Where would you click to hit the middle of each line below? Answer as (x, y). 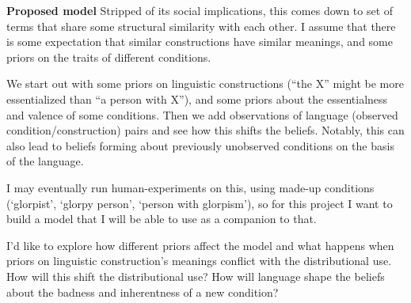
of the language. (45, 161)
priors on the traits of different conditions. (109, 57)
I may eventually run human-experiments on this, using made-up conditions (190, 187)
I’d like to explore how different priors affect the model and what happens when (200, 245)
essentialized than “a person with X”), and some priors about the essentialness (197, 98)
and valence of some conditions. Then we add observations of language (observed (202, 114)
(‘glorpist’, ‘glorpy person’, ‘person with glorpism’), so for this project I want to (200, 203)
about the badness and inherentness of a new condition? (143, 292)
